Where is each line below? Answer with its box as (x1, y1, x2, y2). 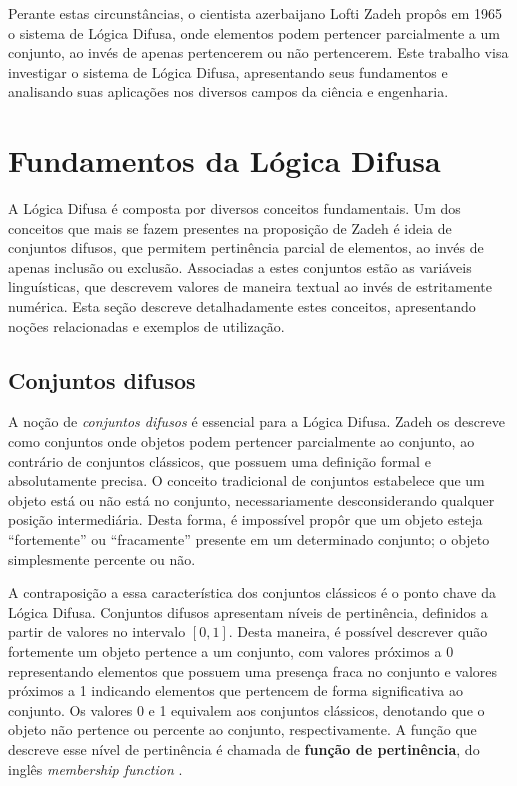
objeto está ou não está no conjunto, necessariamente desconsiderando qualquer (8, 489, 495, 510)
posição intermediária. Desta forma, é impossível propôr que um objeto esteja (8, 509, 483, 530)
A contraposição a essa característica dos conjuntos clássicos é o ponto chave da (8, 582, 496, 603)
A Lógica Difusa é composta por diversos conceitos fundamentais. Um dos (8, 198, 461, 219)
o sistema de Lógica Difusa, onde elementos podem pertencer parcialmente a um (8, 22, 500, 43)
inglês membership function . (8, 758, 183, 779)
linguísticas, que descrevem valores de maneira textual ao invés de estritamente (8, 276, 492, 297)
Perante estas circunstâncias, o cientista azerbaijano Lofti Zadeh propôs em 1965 (8, 3, 503, 23)
